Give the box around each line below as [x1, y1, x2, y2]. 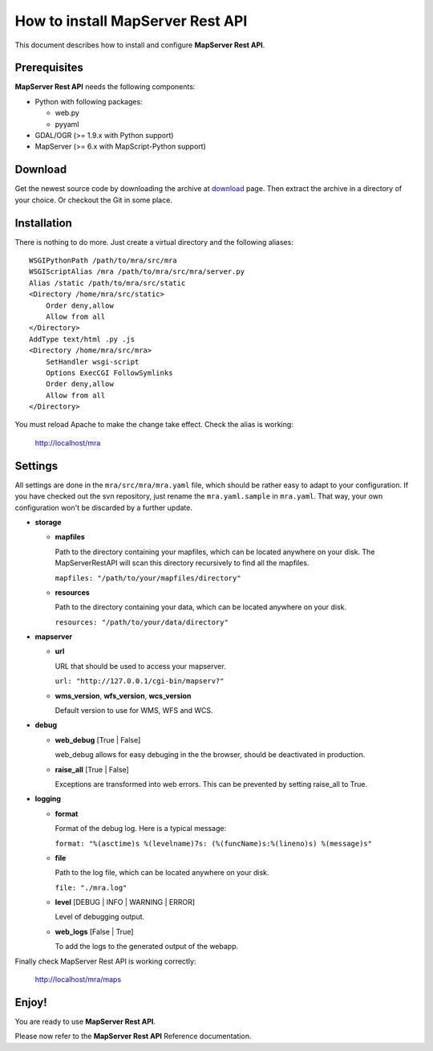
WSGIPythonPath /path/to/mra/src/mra [29, 256, 178, 265]
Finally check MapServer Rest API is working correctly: [14, 956, 196, 966]
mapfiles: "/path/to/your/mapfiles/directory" [55, 573, 241, 582]
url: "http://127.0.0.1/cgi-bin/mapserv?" [55, 677, 225, 686]
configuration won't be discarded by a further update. [14, 503, 192, 512]
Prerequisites [14, 61, 83, 75]
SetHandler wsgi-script [45, 357, 140, 366]
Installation [14, 216, 72, 230]
